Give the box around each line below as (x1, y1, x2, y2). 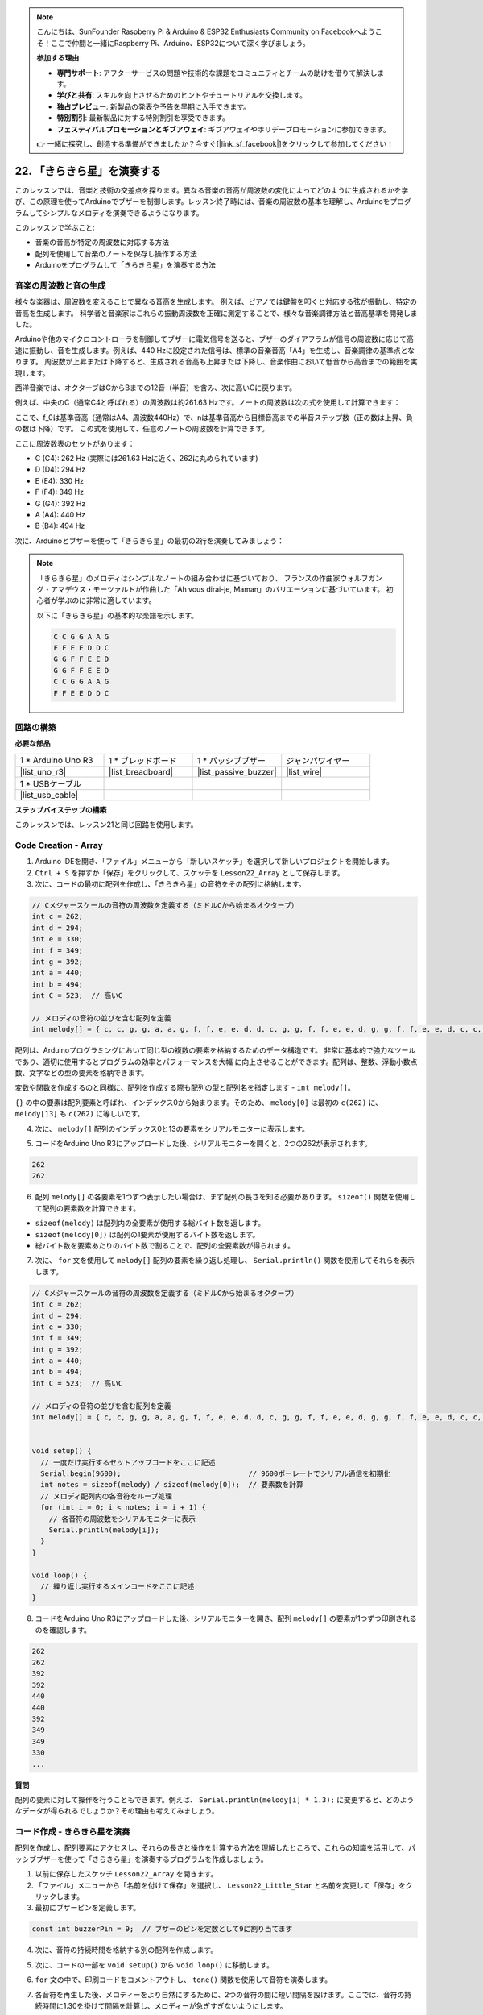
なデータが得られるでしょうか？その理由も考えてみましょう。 (14, 1806, 219, 1816)
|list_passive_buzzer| (197, 766, 277, 777)
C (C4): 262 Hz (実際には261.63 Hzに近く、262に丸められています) (35, 453, 258, 463)
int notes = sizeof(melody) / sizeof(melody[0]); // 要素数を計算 (40, 1480, 303, 1489)
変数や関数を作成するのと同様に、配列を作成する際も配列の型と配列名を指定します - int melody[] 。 (14, 1082, 356, 1092)
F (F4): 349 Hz (35, 488, 85, 497)
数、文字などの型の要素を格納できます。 (14, 1068, 149, 1078)
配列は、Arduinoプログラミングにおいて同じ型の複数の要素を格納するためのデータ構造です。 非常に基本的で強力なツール (14, 1045, 416, 1055)
